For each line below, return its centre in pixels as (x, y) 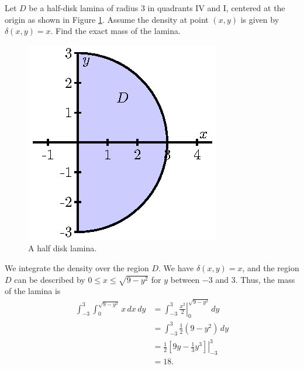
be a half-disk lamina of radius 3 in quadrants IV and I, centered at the (157, 8)
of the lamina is (33, 291)
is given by (260, 19)
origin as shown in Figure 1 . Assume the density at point (107, 19)
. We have (176, 267)
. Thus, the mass (265, 279)
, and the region (271, 267)
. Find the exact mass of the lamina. (115, 31)
